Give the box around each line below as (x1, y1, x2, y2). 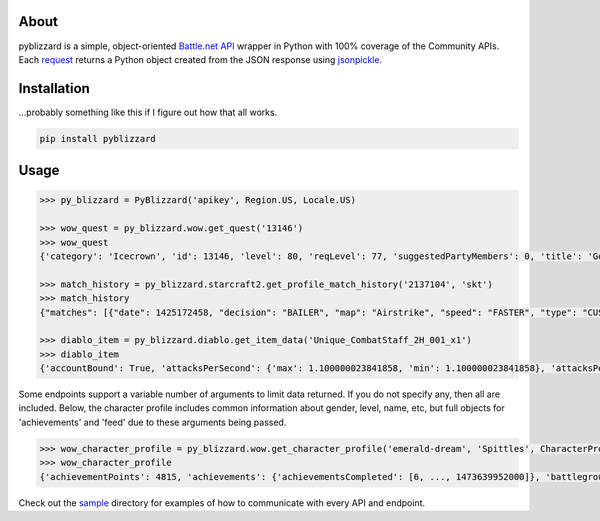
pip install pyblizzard (39, 133, 157, 144)
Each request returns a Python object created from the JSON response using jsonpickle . (18, 53, 383, 65)
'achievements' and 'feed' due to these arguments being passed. (18, 416, 287, 428)
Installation (18, 80, 90, 97)
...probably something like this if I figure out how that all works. (18, 106, 278, 118)
